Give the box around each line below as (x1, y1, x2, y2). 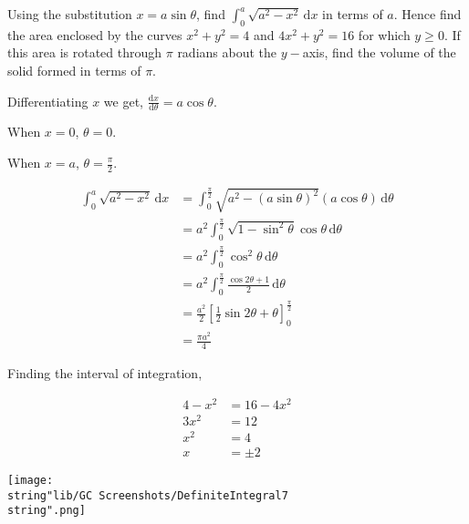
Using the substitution (7, 5, 132, 23)
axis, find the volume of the (302, 43, 456, 62)
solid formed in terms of (7, 60, 141, 79)
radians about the (177, 43, 277, 62)
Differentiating (7, 91, 89, 110)
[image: (7, 474, 54, 488)
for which (358, 25, 411, 44)
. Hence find (393, 5, 462, 23)
